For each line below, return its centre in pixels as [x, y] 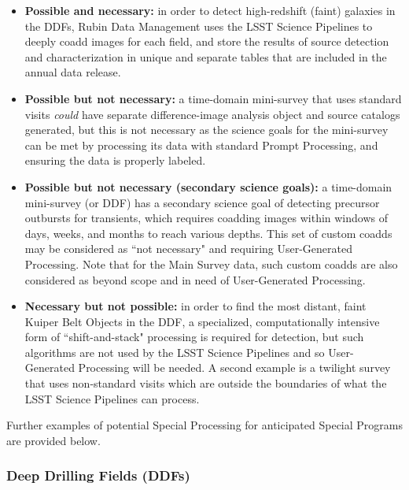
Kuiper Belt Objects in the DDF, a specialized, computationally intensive [202, 321]
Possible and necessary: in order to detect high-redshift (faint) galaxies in [210, 10]
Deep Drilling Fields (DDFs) [98, 475]
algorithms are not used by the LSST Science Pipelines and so [175, 352]
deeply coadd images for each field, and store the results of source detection [207, 41]
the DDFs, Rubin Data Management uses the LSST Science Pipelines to [199, 26]
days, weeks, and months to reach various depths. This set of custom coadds [208, 233]
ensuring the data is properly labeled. [115, 160]
